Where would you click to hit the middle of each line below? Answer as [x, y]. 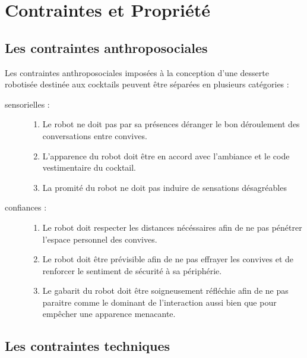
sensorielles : [27, 104]
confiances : [26, 207]
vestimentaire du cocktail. [89, 167]
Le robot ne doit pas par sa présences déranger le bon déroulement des [171, 124]
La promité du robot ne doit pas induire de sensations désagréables [164, 187]
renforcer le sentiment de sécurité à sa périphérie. [132, 270]
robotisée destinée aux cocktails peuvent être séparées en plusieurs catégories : [147, 84]
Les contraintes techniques [88, 346]
